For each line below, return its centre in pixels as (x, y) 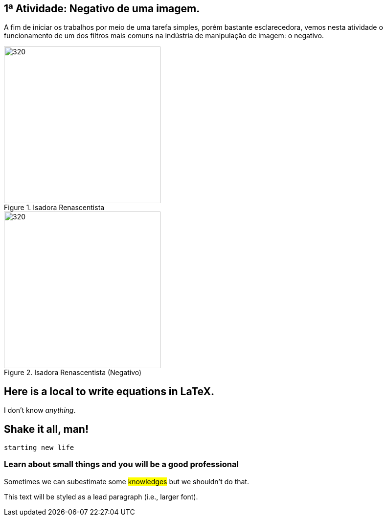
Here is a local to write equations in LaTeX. (109, 391)
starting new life (39, 448)
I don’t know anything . (40, 410)
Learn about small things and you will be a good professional (121, 464)
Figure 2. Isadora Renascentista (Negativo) (73, 373)
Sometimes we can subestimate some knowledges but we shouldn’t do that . (126, 481)
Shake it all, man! (46, 429)
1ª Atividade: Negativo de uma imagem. (102, 9)
